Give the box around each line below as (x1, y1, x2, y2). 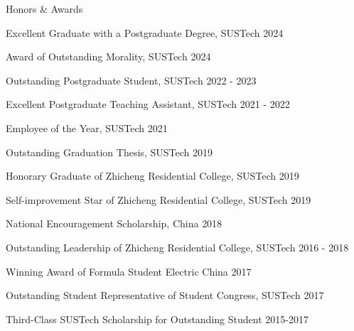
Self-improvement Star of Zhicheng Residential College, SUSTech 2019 (6, 192, 311, 207)
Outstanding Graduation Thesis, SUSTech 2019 (6, 144, 213, 159)
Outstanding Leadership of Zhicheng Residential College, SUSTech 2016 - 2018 (6, 239, 349, 254)
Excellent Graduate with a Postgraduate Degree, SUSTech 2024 (6, 25, 284, 40)
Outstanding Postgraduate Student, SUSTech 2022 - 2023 (6, 72, 257, 87)
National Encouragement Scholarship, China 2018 (6, 216, 222, 231)
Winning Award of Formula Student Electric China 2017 (6, 264, 252, 278)
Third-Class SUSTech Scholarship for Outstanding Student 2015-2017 (6, 311, 309, 326)
